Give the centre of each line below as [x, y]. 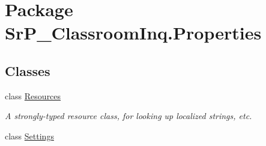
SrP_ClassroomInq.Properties [133, 33]
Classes [28, 70]
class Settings [29, 136]
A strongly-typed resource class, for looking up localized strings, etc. [128, 116]
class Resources [33, 95]
